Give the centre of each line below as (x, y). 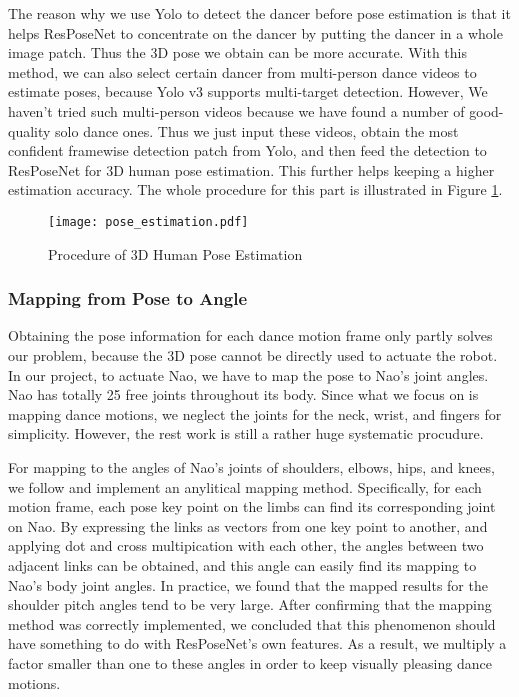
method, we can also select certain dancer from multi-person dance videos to (242, 71)
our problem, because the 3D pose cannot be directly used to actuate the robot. (253, 355)
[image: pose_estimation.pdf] (148, 221)
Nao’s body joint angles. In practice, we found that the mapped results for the (248, 584)
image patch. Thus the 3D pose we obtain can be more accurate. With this (237, 52)
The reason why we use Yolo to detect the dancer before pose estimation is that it (259, 13)
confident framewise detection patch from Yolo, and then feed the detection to (247, 150)
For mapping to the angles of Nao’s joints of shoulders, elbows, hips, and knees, (252, 466)
